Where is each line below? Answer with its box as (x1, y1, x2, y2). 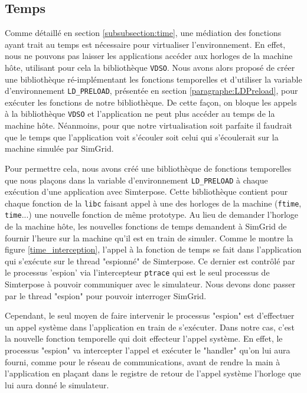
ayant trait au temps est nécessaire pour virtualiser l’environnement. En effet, (5, 38, 286, 50)
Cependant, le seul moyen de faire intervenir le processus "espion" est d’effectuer (5, 309, 295, 322)
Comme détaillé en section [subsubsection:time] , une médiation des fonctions (5, 27, 282, 39)
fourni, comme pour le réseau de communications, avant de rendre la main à (5, 355, 280, 368)
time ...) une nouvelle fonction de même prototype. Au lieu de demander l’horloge (5, 208, 298, 221)
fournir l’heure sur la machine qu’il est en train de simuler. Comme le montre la (5, 231, 293, 244)
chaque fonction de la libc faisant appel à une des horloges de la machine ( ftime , (5, 196, 302, 209)
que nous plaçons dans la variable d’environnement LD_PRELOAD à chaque (5, 173, 268, 186)
